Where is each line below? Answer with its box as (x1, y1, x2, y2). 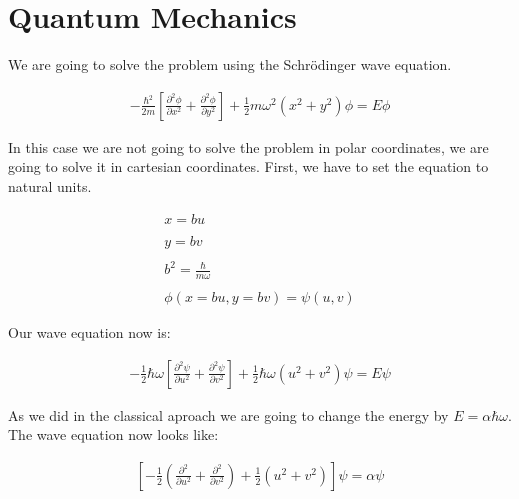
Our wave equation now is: (8, 322, 171, 343)
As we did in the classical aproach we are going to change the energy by (8, 404, 449, 425)
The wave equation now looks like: (8, 424, 219, 445)
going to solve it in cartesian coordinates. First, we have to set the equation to (8, 156, 489, 177)
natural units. (8, 175, 92, 196)
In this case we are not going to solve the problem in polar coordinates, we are (8, 136, 489, 157)
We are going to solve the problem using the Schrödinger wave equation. (8, 54, 452, 75)
